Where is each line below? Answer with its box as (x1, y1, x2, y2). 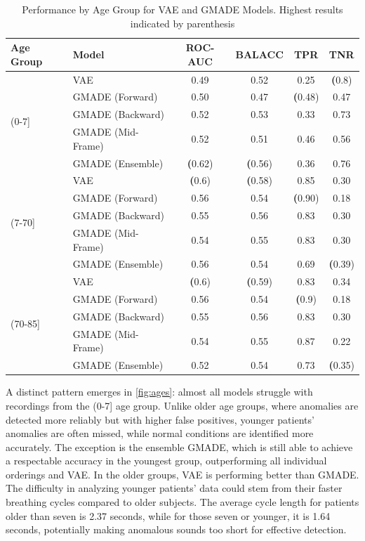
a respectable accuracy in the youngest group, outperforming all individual (6, 453, 327, 468)
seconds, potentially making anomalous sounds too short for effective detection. (6, 522, 347, 537)
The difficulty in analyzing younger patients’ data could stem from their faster (6, 481, 343, 495)
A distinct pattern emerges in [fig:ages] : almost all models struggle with (6, 384, 313, 399)
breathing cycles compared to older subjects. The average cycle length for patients (6, 495, 359, 509)
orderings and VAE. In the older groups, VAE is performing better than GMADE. (6, 467, 359, 481)
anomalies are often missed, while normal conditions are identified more (6, 426, 314, 441)
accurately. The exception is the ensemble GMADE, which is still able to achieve (6, 439, 353, 454)
